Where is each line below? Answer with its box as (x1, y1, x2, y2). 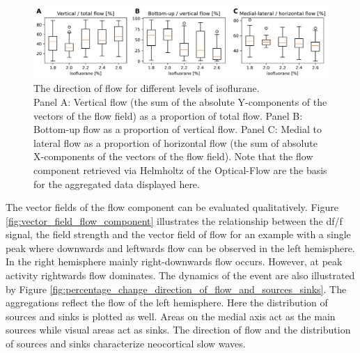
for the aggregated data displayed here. (33, 176, 200, 191)
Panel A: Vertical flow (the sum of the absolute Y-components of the (33, 94, 327, 109)
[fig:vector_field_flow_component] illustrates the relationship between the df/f (6, 213, 343, 228)
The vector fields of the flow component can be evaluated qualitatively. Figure (6, 200, 338, 214)
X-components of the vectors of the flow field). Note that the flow (33, 149, 313, 164)
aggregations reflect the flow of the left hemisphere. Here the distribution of (6, 295, 328, 310)
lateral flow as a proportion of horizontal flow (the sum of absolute (33, 135, 318, 150)
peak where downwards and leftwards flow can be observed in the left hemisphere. (6, 240, 355, 255)
